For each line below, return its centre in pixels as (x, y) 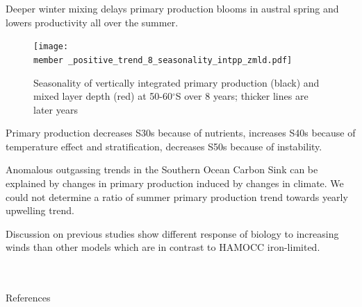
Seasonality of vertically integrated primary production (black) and (176, 82)
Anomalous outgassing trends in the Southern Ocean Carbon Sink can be (162, 169)
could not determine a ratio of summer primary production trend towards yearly (177, 196)
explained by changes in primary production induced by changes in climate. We (175, 183)
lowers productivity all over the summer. (92, 22)
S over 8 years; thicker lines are (242, 96)
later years (56, 109)
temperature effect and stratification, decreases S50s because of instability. (164, 146)
